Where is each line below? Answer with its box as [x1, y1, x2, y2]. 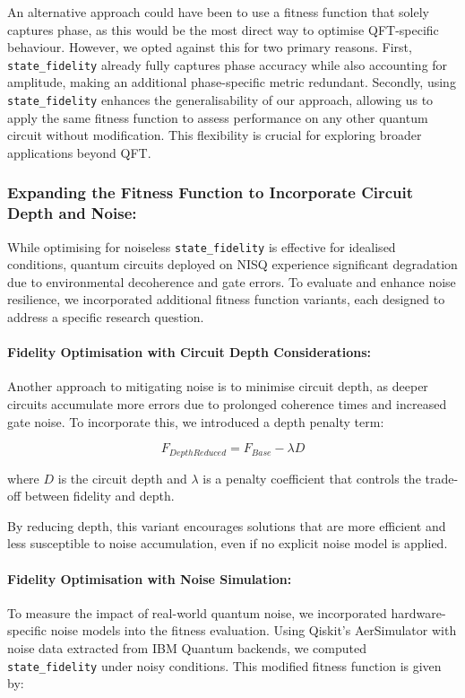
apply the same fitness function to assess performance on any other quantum [7, 108, 428, 127]
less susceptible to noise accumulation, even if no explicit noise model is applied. [7, 534, 448, 553]
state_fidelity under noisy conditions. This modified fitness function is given [7, 656, 442, 675]
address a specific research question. [7, 308, 204, 327]
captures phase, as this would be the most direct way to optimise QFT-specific [7, 20, 439, 39]
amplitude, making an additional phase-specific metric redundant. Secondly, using [7, 73, 456, 92]
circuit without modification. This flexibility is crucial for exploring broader [7, 126, 422, 144]
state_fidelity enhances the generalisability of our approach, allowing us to [7, 91, 434, 109]
